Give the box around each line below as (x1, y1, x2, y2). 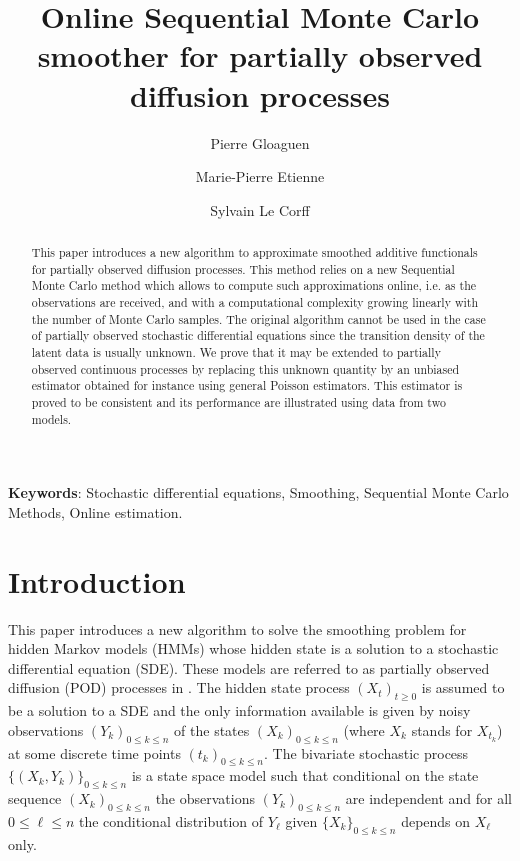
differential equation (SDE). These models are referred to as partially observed (8, 657, 490, 678)
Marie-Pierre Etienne (195, 166, 325, 187)
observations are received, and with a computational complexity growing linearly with (31, 294, 479, 311)
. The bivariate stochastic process (263, 742, 469, 763)
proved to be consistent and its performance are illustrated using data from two (31, 393, 446, 410)
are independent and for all (345, 788, 512, 809)
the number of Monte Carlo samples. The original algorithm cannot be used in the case (31, 310, 486, 327)
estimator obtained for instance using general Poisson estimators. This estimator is (31, 377, 463, 394)
